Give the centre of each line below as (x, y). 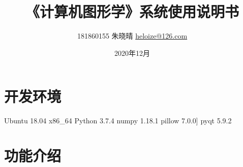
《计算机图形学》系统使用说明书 (132, 11)
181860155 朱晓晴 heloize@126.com (132, 36)
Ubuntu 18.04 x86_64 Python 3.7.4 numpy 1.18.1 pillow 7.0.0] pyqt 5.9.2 (118, 121)
